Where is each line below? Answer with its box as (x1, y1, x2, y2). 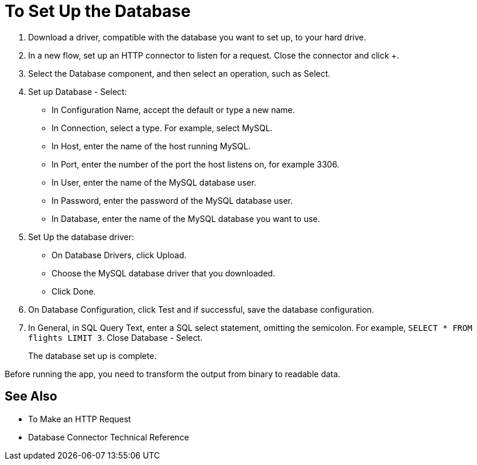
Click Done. (52, 286, 96, 296)
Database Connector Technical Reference (28, 432, 189, 442)
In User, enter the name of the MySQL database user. (52, 177, 256, 187)
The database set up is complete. (28, 350, 157, 361)
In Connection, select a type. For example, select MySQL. (52, 122, 273, 133)
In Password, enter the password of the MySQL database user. (52, 195, 293, 206)
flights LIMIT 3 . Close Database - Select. (28, 332, 203, 343)
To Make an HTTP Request (28, 413, 131, 424)
